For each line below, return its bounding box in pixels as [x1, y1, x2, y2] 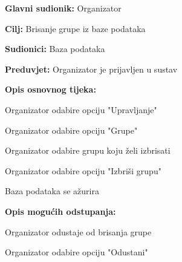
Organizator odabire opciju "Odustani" [5, 246, 148, 258]
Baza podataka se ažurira [5, 185, 99, 197]
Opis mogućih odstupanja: [5, 205, 116, 217]
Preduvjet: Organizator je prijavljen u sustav [5, 62, 178, 75]
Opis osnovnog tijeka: [5, 83, 96, 96]
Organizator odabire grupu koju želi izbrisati [5, 144, 171, 157]
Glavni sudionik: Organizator [5, 2, 122, 14]
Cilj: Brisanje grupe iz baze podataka [5, 22, 146, 34]
